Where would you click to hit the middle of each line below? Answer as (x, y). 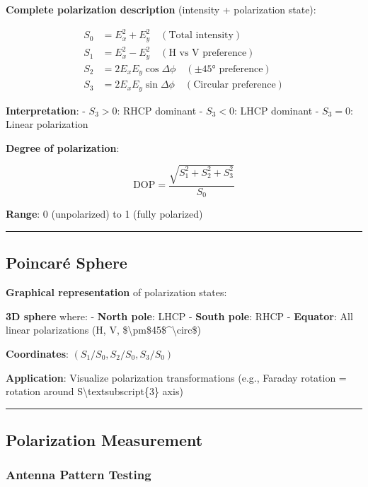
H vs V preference (208, 53)
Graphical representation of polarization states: (116, 292)
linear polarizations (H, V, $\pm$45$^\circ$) (103, 330)
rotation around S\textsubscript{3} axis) (94, 391)
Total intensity (201, 36)
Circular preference (235, 85)
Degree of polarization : (63, 147)
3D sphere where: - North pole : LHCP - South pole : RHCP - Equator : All (179, 316)
